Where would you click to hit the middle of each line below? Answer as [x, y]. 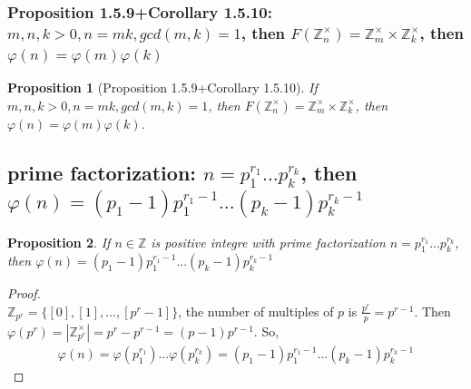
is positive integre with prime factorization [268, 242]
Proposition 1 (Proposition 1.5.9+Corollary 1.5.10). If [162, 88]
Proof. [24, 293]
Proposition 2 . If [59, 242]
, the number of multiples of [256, 311]
